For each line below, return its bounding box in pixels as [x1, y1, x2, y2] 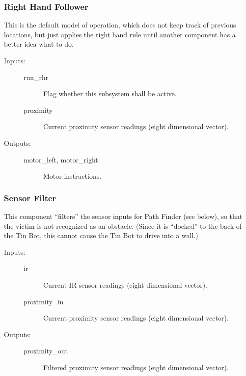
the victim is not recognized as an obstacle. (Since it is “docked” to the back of [4, 220, 242, 231]
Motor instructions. [43, 171, 102, 181]
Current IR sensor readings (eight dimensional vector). [43, 279, 207, 290]
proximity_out [24, 346, 68, 356]
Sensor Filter [4, 191, 56, 204]
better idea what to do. [4, 39, 74, 49]
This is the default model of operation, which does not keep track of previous [4, 20, 236, 30]
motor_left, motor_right [24, 154, 98, 164]
